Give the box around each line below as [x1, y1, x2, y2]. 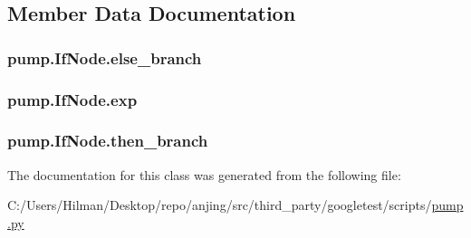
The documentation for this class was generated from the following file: [7, 165, 401, 184]
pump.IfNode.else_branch [7, 46, 202, 69]
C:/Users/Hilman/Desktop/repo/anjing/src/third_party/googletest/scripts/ [7, 195, 432, 214]
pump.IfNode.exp [7, 88, 138, 110]
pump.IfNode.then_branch [7, 129, 208, 152]
